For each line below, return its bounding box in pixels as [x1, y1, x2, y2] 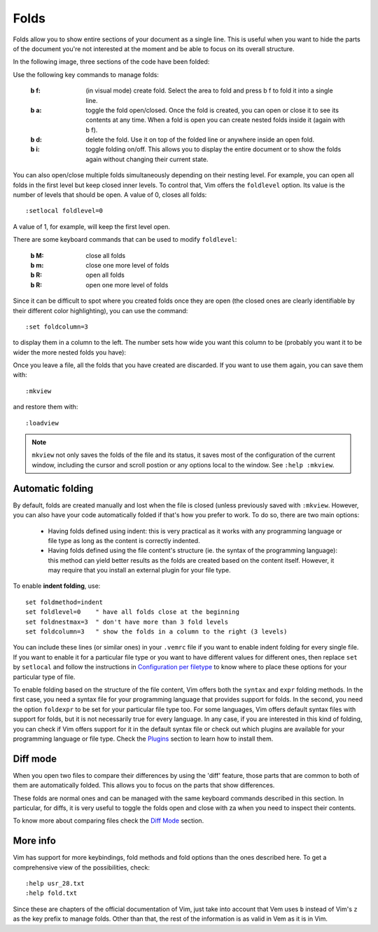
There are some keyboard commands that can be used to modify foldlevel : [13, 235, 237, 244]
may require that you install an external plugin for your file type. [48, 566, 231, 575]
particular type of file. [13, 673, 76, 681]
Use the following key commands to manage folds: [13, 70, 159, 78]
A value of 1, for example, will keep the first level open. [13, 222, 171, 231]
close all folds [85, 251, 126, 259]
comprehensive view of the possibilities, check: [13, 863, 150, 872]
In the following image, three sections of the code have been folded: [13, 57, 210, 66]
